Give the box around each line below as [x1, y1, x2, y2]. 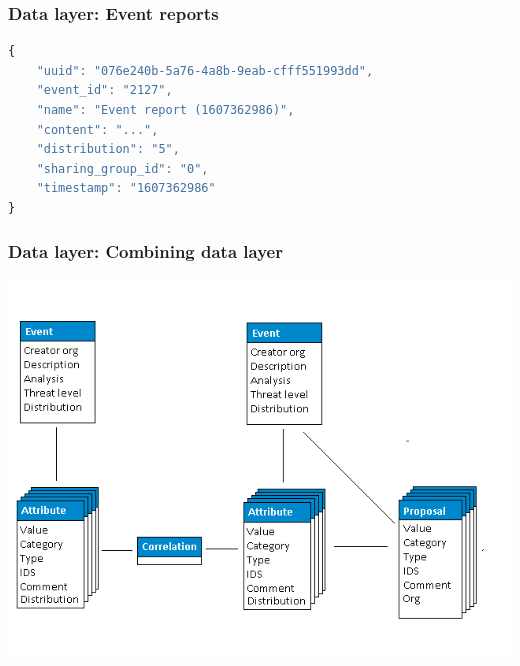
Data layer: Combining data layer [8, 239, 283, 264]
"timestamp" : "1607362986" [36, 181, 216, 196]
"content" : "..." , [36, 122, 159, 137]
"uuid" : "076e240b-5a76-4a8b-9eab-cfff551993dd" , [36, 63, 374, 78]
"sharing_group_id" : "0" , [36, 161, 209, 176]
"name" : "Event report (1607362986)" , [36, 103, 295, 117]
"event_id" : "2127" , [36, 83, 173, 98]
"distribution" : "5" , [36, 142, 180, 157]
